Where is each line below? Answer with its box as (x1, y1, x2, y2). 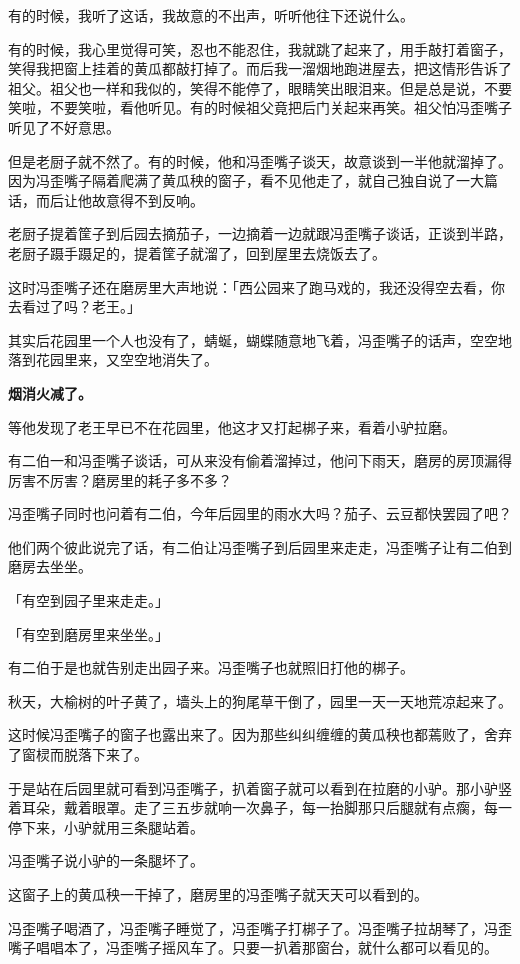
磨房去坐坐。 (8, 556, 92, 577)
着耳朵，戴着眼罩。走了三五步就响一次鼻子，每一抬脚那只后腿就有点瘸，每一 (8, 797, 512, 818)
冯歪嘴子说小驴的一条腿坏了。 (8, 850, 204, 871)
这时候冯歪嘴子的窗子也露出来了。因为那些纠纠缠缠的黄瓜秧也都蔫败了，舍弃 (8, 724, 512, 745)
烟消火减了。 (8, 382, 92, 403)
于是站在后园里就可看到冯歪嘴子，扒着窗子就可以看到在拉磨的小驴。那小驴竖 (8, 777, 512, 798)
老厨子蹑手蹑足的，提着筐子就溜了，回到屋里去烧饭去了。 (8, 242, 386, 263)
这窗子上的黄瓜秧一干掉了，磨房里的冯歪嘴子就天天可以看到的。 (8, 884, 428, 904)
